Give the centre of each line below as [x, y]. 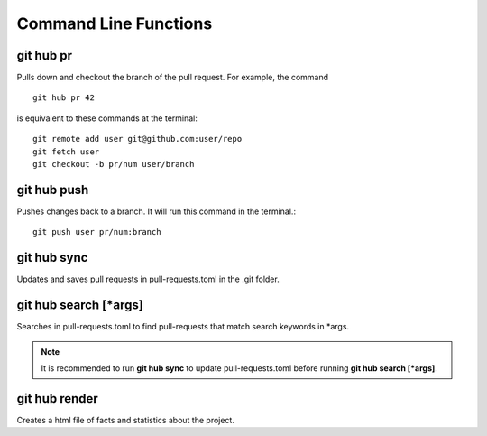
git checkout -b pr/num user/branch [114, 164]
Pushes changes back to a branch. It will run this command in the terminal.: [156, 211]
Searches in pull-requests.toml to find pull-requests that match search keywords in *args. [183, 327]
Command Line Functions [115, 23]
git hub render [57, 399]
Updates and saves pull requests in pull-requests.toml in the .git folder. [148, 279]
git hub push [53, 190]
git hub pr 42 [64, 98]
